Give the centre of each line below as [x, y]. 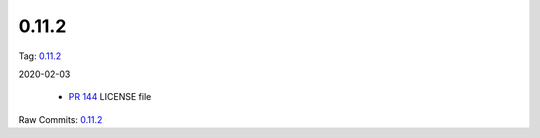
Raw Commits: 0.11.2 [60, 119]
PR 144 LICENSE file [110, 97]
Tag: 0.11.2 [40, 56]
